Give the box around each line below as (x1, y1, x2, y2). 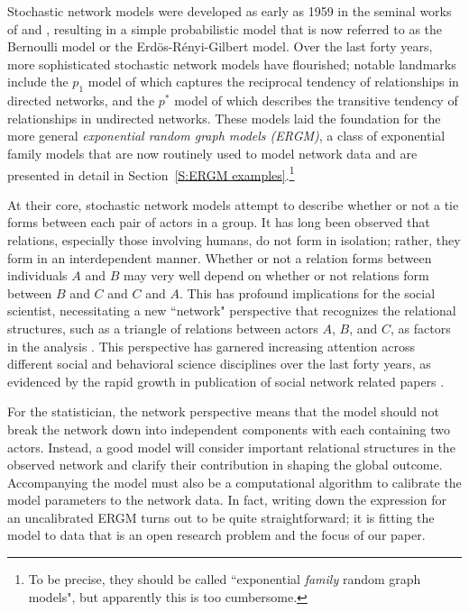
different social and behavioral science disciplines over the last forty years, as (7, 354, 431, 373)
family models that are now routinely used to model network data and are (7, 143, 418, 162)
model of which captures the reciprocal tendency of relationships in (87, 72, 459, 91)
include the (7, 72, 69, 91)
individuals (7, 266, 68, 285)
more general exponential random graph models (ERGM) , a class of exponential (7, 126, 446, 145)
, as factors (390, 318, 451, 337)
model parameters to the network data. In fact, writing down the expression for (7, 490, 446, 509)
